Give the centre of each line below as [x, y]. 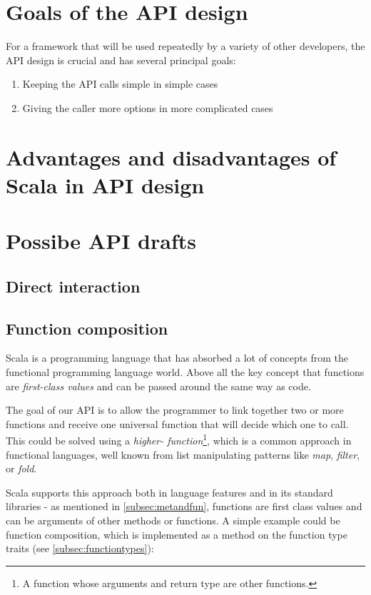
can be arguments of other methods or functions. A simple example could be [173, 520]
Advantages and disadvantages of [171, 157]
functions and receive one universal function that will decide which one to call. [177, 423]
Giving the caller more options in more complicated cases [148, 107]
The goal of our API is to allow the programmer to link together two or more [175, 410]
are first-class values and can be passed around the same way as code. [158, 386]
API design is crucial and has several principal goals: [121, 60]
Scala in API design [105, 184]
